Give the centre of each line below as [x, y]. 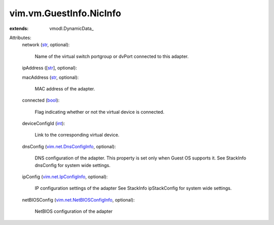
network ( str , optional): [46, 45]
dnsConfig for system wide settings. [73, 165]
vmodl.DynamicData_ [72, 28]
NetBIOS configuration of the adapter [74, 211]
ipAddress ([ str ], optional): [49, 68]
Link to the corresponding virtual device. [77, 135]
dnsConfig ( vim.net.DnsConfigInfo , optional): [69, 146]
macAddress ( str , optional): [50, 77]
